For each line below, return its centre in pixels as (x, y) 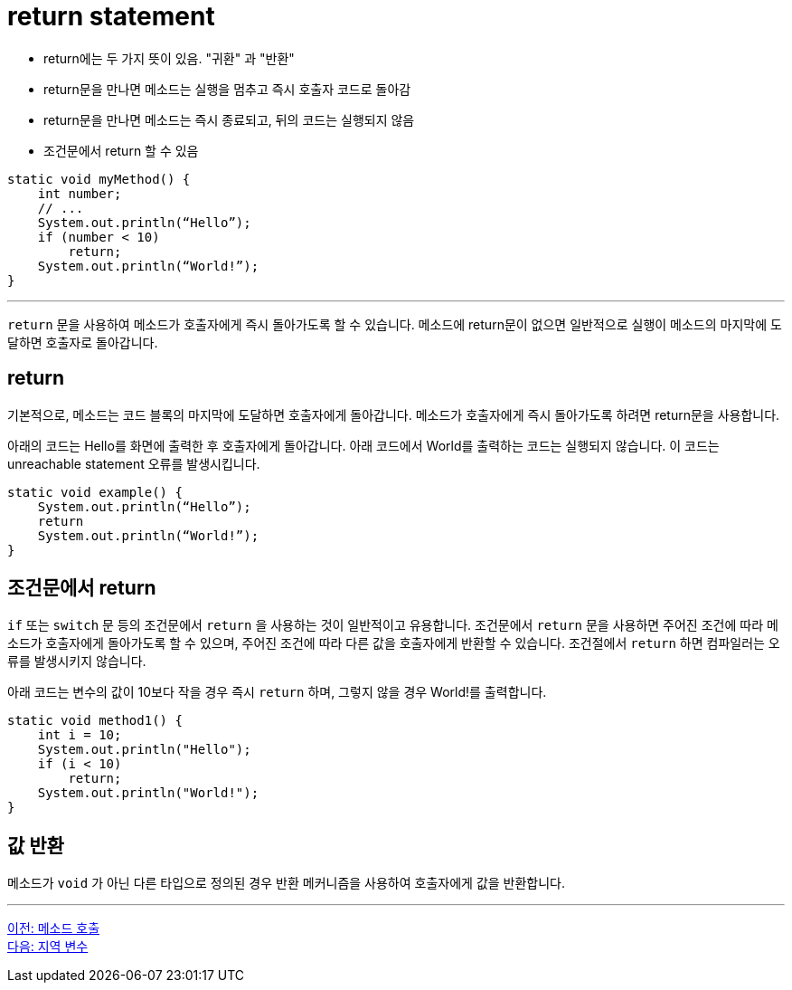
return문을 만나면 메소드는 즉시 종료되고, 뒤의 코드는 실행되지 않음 (229, 119)
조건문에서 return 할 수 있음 (121, 150)
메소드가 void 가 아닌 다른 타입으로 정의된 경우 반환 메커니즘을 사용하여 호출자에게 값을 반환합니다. (287, 883)
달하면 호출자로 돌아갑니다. (83, 342)
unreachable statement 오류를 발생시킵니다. (134, 463)
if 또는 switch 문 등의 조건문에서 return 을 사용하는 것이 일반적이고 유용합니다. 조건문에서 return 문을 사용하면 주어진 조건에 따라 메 (393, 625)
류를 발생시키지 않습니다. (77, 662)
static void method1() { (95, 721)
